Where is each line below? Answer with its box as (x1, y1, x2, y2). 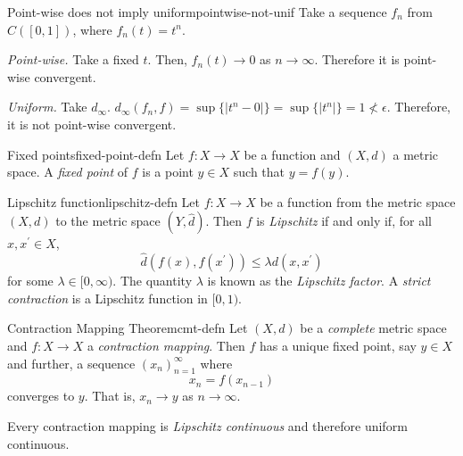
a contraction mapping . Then (87, 336, 245, 354)
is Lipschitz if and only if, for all (256, 211, 432, 230)
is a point (142, 162, 194, 181)
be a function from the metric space (260, 192, 456, 211)
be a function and (244, 145, 341, 163)
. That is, (84, 386, 136, 405)
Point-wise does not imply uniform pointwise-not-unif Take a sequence (7, 3, 387, 21)
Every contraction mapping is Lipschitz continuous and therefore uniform (7, 416, 408, 435)
